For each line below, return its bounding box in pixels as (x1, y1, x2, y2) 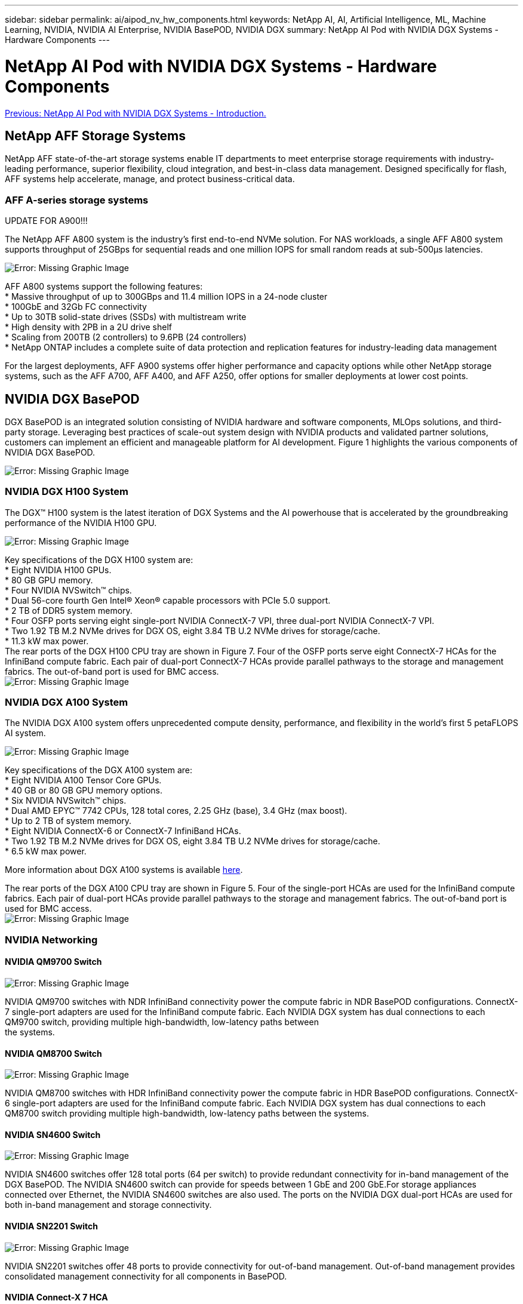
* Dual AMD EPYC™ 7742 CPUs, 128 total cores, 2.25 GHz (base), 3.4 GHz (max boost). (5, 805, 347, 816)
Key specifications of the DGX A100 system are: (5, 765, 193, 776)
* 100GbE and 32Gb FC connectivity (5, 302, 147, 312)
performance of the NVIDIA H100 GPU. (5, 517, 157, 528)
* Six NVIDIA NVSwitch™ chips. (5, 795, 127, 806)
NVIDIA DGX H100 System (5, 485, 129, 498)
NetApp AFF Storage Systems (5, 128, 186, 143)
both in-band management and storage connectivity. (5, 1200, 212, 1210)
